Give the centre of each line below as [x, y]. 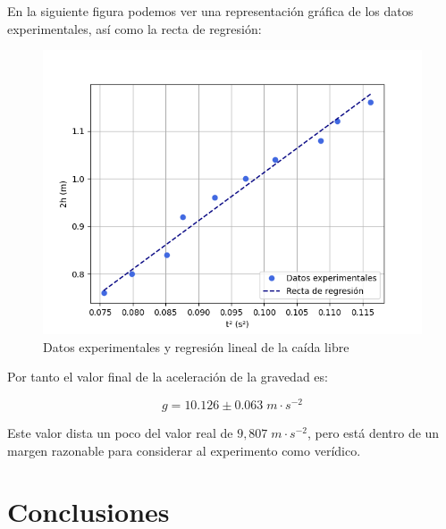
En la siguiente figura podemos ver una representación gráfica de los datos [210, 11]
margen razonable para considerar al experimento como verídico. [184, 450]
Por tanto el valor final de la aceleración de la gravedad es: [168, 377]
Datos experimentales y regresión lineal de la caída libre [196, 346]
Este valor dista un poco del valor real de [120, 433]
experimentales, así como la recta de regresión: [135, 28]
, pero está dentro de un [374, 433]
